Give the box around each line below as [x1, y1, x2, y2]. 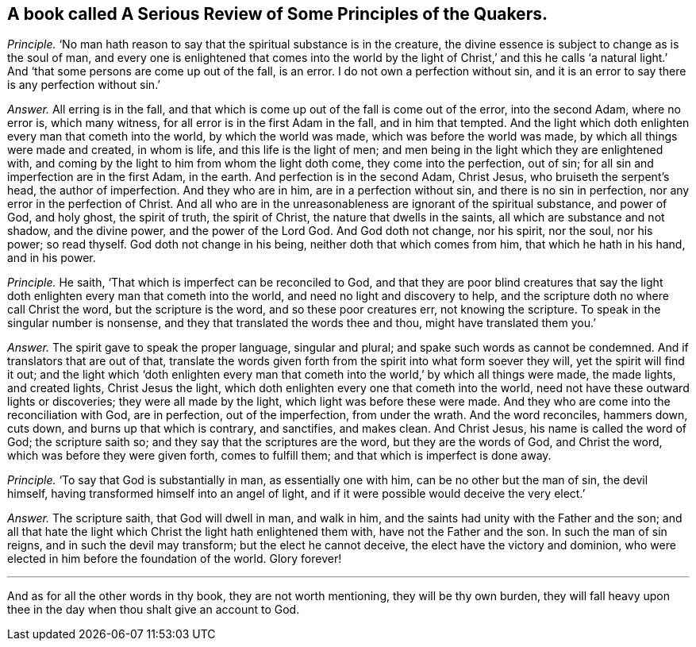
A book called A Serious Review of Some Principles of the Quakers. [7, 4, 548, 24]
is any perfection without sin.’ [7, 78, 161, 92]
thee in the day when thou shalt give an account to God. [7, 603, 300, 617]
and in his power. [7, 251, 96, 265]
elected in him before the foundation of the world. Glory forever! [7, 552, 342, 566]
